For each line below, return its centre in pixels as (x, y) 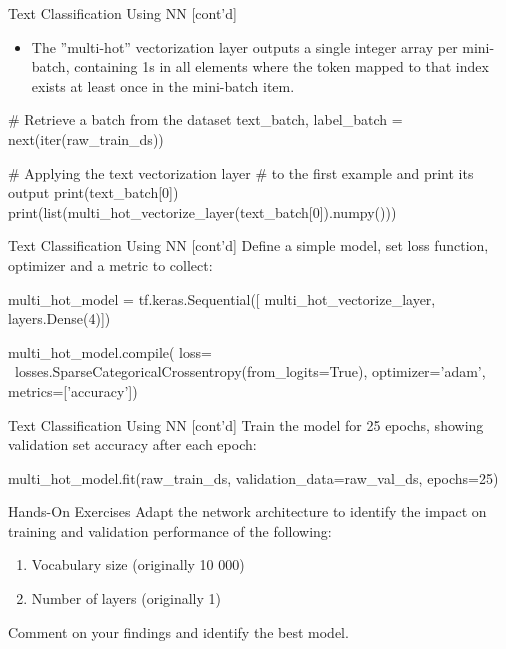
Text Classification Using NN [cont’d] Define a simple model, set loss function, (248, 245)
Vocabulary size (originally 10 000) (138, 564)
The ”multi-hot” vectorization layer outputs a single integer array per (244, 46)
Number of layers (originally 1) (126, 598)
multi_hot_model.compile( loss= (110, 351)
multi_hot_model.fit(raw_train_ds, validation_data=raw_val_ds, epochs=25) (253, 477)
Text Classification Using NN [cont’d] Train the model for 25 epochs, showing (246, 424)
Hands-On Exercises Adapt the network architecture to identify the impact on (247, 511)
